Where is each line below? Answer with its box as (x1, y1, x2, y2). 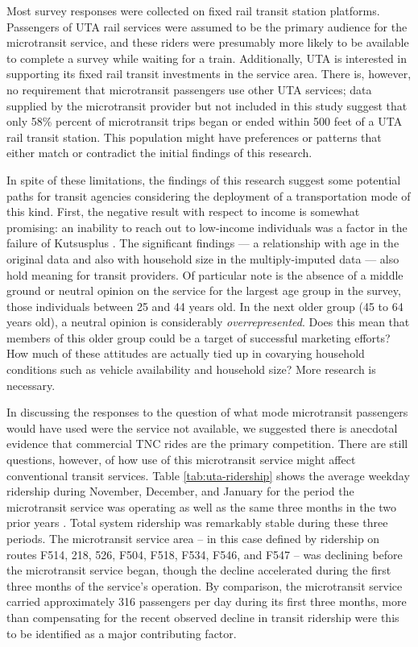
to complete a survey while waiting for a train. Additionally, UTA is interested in (6, 49, 408, 66)
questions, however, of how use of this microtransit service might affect (6, 451, 356, 468)
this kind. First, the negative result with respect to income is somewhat (6, 203, 360, 220)
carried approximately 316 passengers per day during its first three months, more (6, 593, 407, 610)
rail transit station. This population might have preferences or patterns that (6, 128, 382, 145)
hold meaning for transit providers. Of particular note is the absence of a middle (6, 266, 404, 283)
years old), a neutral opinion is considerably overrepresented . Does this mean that (6, 313, 410, 330)
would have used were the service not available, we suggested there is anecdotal (6, 419, 398, 436)
